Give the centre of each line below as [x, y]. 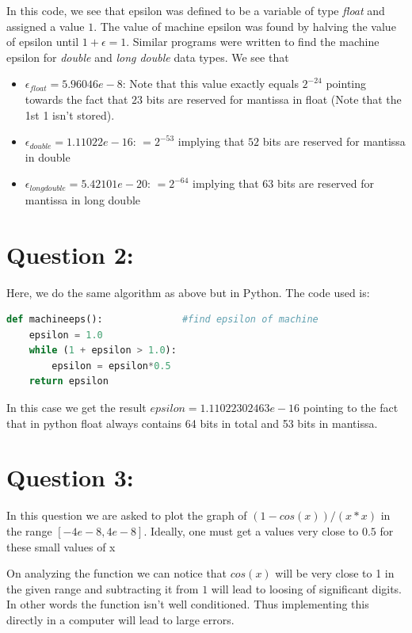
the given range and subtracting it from [103, 588]
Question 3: [70, 477]
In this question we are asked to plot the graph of [127, 515]
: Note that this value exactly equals [210, 84]
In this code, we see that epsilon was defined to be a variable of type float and [196, 10]
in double [48, 156]
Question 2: [70, 254]
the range [29, 530]
